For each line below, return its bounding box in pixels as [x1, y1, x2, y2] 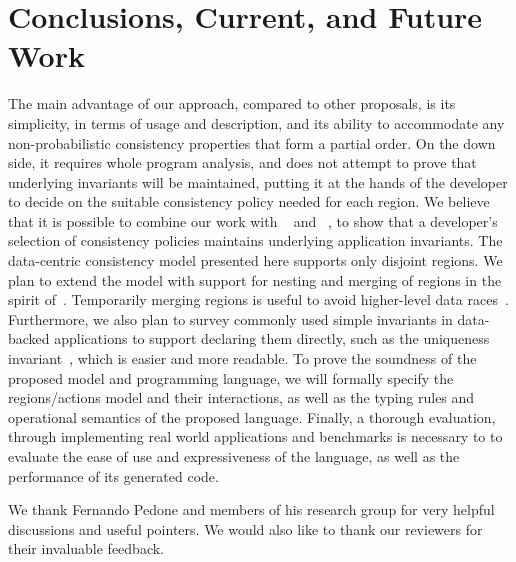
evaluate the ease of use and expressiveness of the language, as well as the [8, 446, 460, 466]
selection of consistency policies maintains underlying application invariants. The [8, 230, 503, 251]
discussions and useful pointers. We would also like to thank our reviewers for [8, 518, 483, 539]
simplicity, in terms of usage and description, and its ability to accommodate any [8, 112, 505, 133]
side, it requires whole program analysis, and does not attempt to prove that [8, 152, 477, 173]
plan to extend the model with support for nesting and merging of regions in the [8, 269, 502, 290]
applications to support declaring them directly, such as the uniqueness [54, 328, 490, 349]
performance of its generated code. [8, 465, 219, 486]
